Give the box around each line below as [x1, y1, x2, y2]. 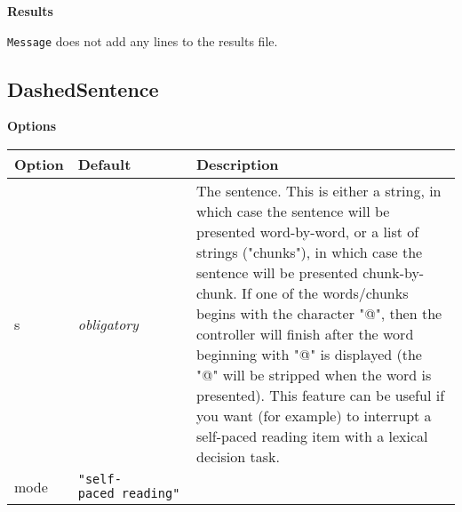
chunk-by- [362, 262, 425, 284]
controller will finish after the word [196, 324, 414, 345]
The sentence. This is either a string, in [196, 180, 442, 202]
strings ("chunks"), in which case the [196, 242, 423, 263]
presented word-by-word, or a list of [196, 221, 419, 243]
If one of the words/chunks [242, 283, 409, 304]
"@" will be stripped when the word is [196, 364, 432, 386]
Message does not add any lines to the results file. [7, 31, 278, 50]
